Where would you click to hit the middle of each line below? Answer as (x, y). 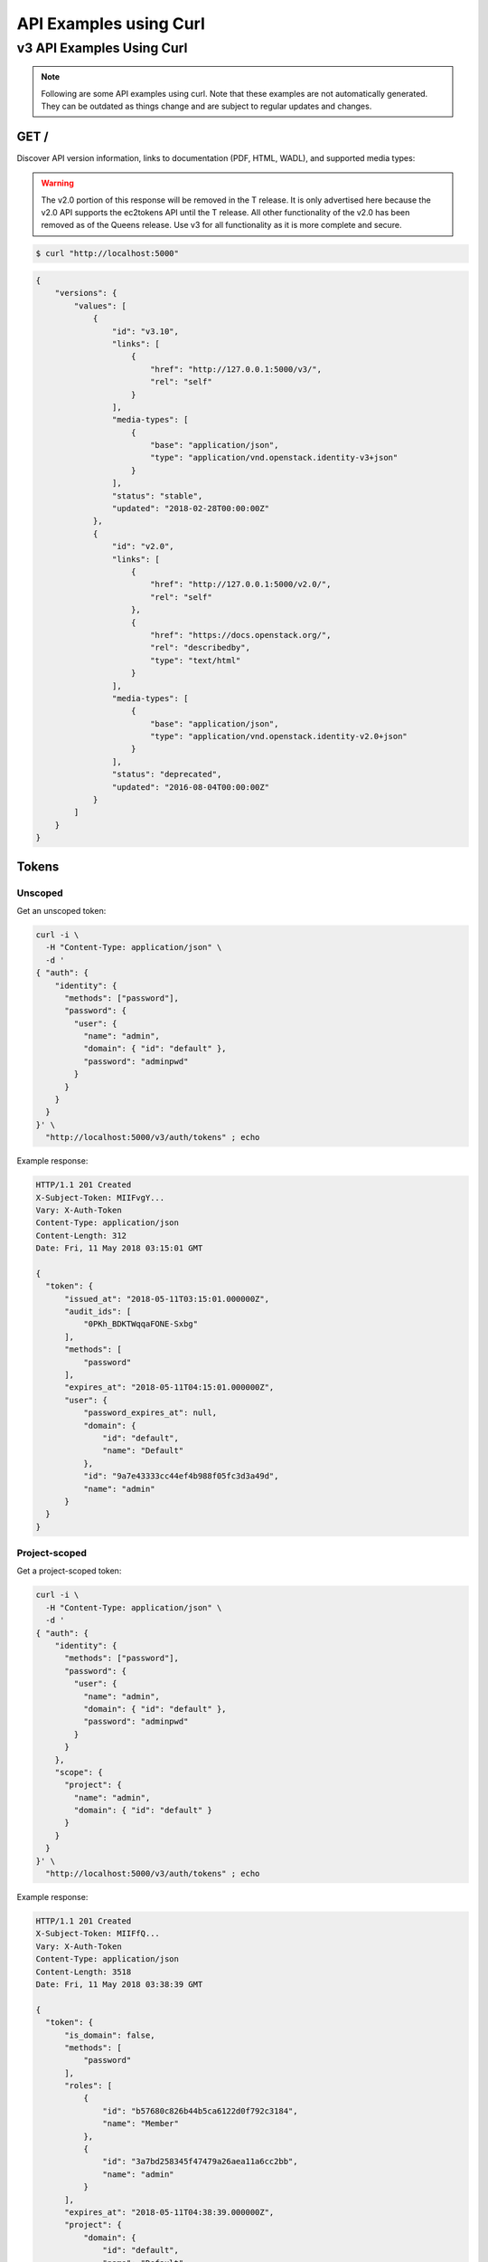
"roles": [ (89, 2086)
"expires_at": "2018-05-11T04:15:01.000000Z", (169, 1388)
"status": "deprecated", (167, 775)
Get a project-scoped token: (69, 1571)
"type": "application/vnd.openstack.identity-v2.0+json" (279, 737)
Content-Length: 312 (81, 1236)
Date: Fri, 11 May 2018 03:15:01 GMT (119, 1248)
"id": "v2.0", (143, 546)
